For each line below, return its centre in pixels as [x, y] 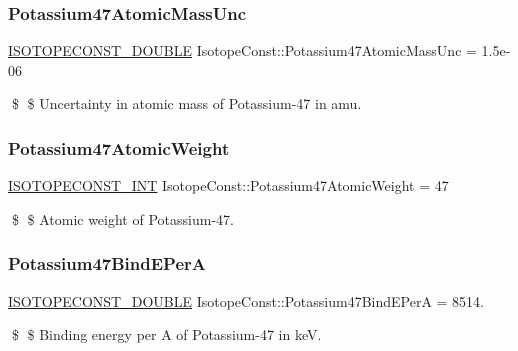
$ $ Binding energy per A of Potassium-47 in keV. [166, 334]
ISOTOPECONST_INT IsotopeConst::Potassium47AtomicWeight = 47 [228, 185]
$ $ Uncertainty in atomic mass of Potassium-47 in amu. [186, 103]
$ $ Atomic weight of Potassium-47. [122, 218]
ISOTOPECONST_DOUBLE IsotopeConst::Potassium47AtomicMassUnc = [242, 50]
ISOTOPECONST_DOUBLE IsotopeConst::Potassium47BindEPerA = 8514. [246, 300]
